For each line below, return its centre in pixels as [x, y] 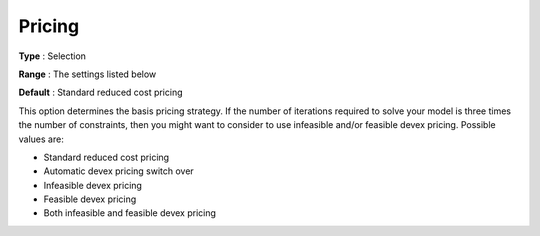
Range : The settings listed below [87, 74]
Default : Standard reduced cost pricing [101, 92]
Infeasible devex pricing [92, 185]
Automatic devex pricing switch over [118, 171]
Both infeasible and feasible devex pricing [130, 213]
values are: [41, 139]
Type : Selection [52, 56]
